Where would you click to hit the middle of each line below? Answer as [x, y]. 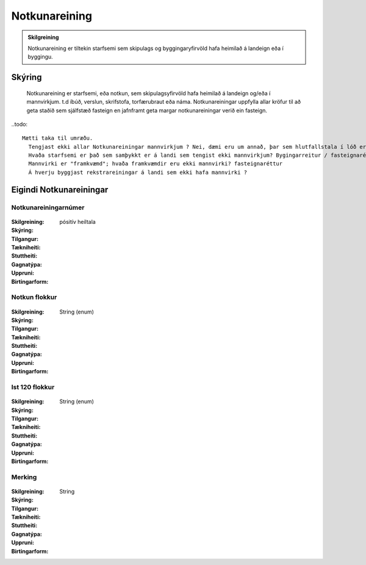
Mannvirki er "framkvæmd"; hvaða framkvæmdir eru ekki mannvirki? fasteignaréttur [156, 164]
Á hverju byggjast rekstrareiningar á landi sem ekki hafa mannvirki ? [138, 172]
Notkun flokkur [34, 297]
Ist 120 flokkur [33, 387]
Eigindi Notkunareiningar [60, 189]
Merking [24, 477]
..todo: [19, 124]
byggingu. [40, 57]
